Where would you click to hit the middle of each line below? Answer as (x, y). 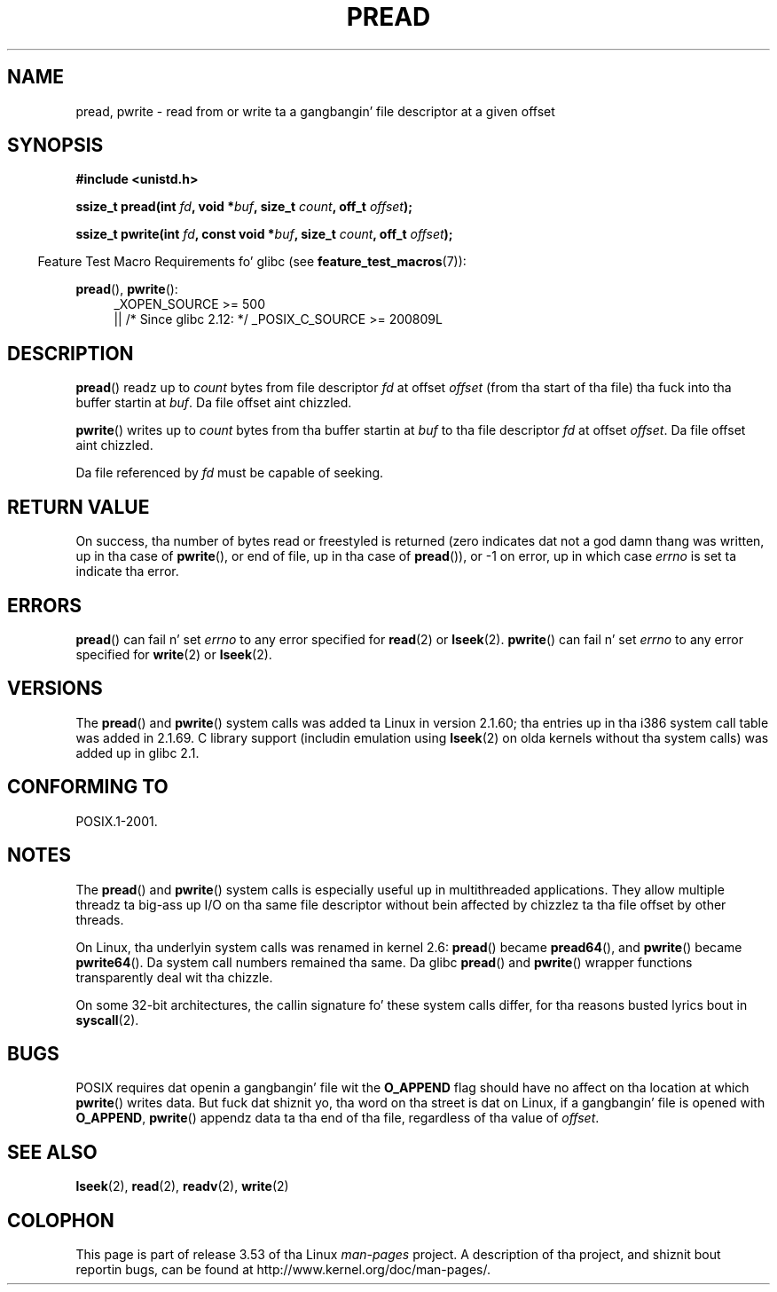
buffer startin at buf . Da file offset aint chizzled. (214, 403)
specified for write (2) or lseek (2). (174, 654)
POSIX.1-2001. (117, 821)
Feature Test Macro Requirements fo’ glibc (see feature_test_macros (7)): (252, 262)
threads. (100, 919)
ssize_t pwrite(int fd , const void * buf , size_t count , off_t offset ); (264, 234)
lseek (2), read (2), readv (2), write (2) (182, 1186)
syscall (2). (107, 1020)
